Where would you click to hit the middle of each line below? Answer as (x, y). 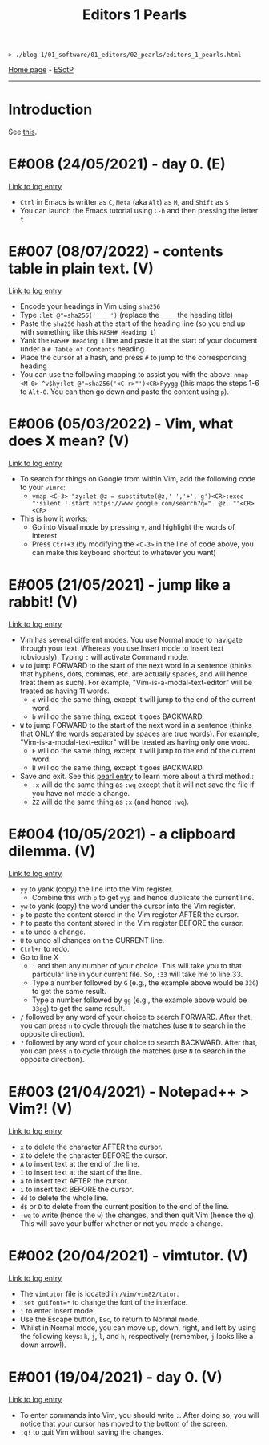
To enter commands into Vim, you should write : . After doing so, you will (139, 1415)
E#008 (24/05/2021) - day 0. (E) (117, 164)
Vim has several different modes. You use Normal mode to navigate (131, 639)
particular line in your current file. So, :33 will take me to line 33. (137, 974)
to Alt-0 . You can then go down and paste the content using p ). (124, 392)
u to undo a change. (53, 932)
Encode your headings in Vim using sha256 (90, 306)
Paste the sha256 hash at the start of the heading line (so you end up (132, 323)
